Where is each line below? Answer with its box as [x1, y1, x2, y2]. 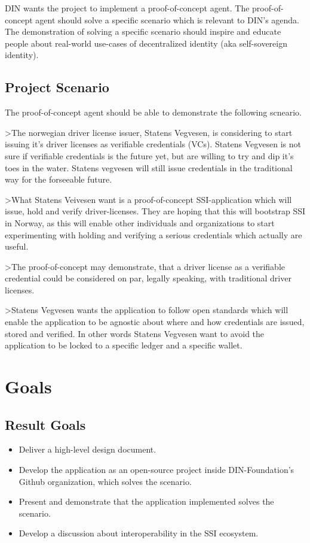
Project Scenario [5, 78, 109, 96]
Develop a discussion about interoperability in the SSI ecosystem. [19, 527, 259, 539]
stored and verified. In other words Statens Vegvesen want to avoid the [5, 327, 265, 339]
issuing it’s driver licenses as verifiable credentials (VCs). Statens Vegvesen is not [5, 138, 302, 150]
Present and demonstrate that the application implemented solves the [19, 495, 274, 508]
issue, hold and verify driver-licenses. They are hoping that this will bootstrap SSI [5, 205, 306, 217]
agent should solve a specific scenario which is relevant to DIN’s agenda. [35, 13, 300, 26]
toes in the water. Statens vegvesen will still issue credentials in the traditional [5, 161, 293, 174]
